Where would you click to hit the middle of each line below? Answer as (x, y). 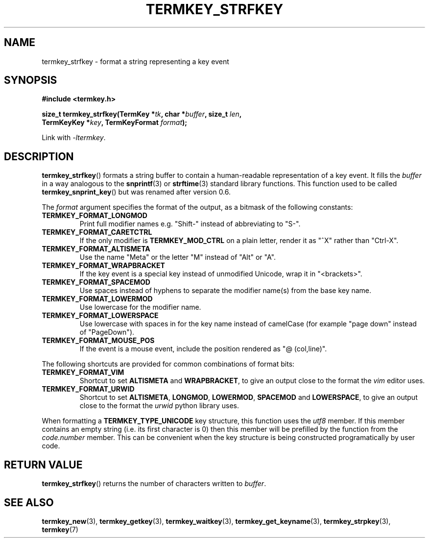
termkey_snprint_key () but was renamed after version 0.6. (136, 192)
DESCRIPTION (39, 156)
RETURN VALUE (43, 465)
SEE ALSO (29, 502)
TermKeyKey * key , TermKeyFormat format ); (115, 123)
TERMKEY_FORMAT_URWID (88, 389)
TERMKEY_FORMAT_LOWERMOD (97, 299)
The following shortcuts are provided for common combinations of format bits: (168, 364)
